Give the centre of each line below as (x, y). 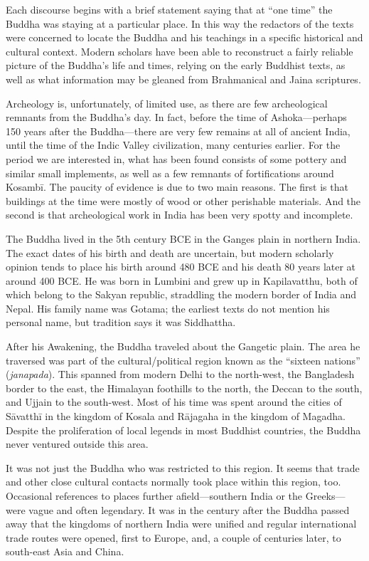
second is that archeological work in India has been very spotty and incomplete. (180, 215)
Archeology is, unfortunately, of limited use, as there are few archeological (167, 103)
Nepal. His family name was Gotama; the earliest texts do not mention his (168, 308)
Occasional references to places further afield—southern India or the (154, 496)
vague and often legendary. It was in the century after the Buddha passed (189, 509)
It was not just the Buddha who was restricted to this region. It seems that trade (183, 467)
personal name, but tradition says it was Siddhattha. (121, 322)
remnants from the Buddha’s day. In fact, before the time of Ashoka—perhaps (176, 117)
